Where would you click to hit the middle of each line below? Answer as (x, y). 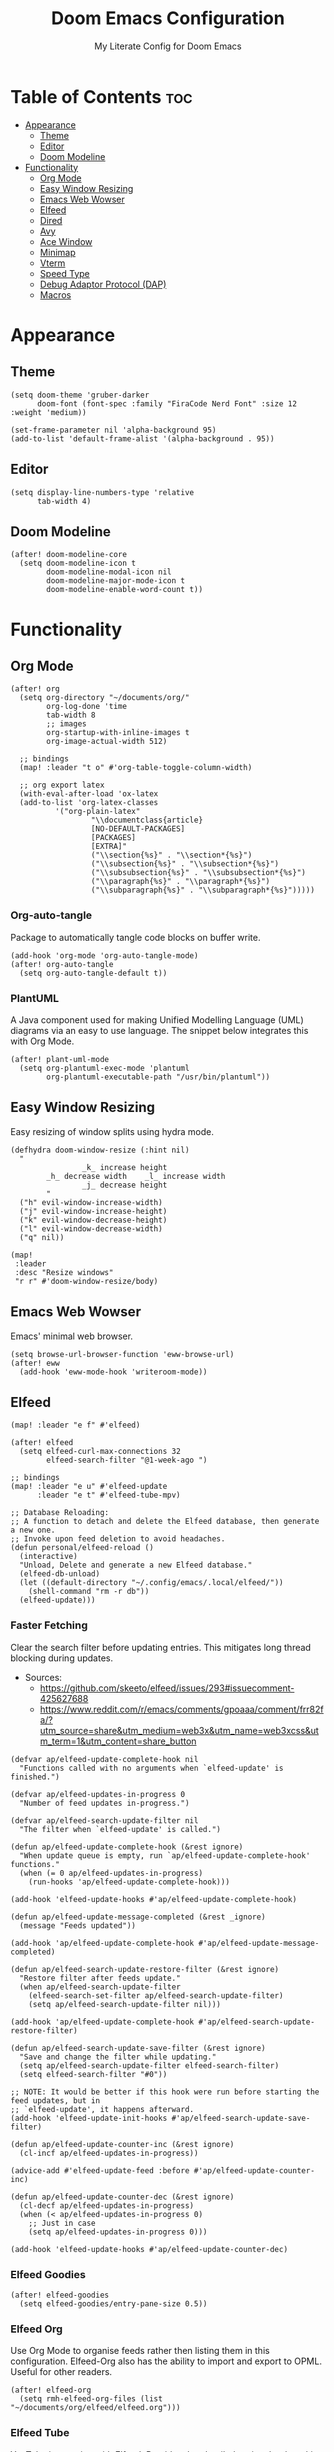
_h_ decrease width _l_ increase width (136, 1176)
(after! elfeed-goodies (60, 2295)
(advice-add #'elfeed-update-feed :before (100, 2170)
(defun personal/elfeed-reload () (82, 1548)
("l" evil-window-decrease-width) (91, 1228)
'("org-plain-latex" (97, 812)
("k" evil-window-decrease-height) (93, 1220)
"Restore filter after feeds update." (100, 1978)
